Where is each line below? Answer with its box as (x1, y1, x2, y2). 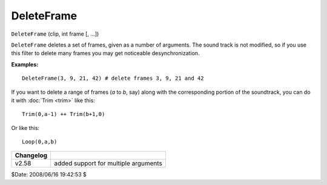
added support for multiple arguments (54, 159, 163, 167)
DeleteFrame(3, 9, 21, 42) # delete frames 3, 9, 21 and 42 (22, 75, 204, 82)
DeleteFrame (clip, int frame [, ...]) (11, 30, 99, 37)
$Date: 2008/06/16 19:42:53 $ (11, 171, 87, 178)
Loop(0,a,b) (22, 138, 58, 145)
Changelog (15, 151, 48, 160)
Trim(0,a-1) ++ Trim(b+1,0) (22, 111, 105, 118)
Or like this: (11, 124, 39, 131)
